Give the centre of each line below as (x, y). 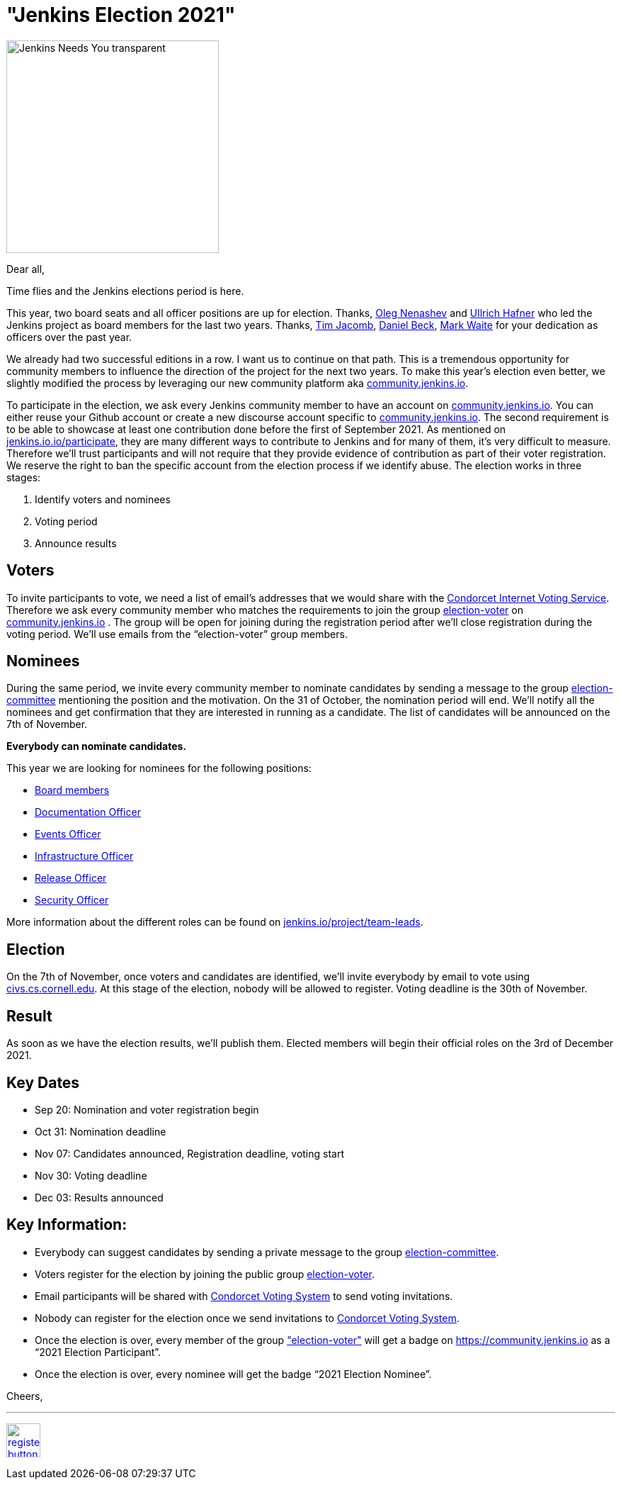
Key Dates (43, 1082)
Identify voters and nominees (103, 499)
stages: (24, 477)
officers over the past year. (69, 337)
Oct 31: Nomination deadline (101, 1131)
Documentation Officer (88, 812)
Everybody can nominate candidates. (97, 746)
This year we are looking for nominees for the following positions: (159, 768)
